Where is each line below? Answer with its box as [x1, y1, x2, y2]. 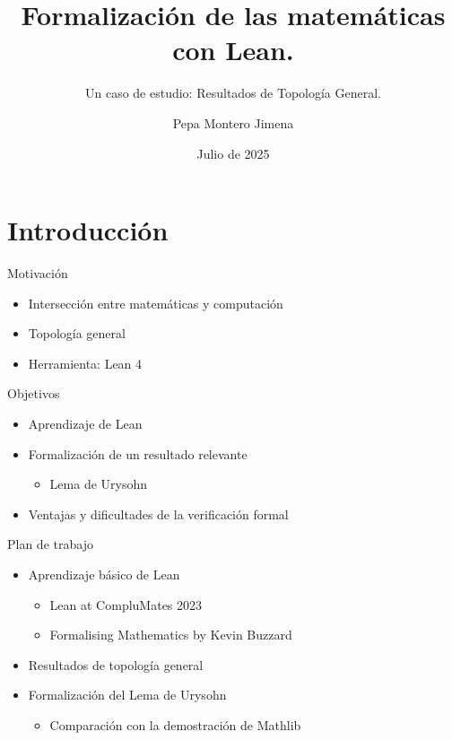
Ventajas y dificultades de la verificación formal [28, 504, 289, 523]
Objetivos [7, 384, 60, 403]
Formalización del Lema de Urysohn [28, 685, 227, 704]
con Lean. [172, 31, 294, 68]
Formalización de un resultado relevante [28, 444, 248, 463]
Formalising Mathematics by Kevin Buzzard [49, 625, 292, 644]
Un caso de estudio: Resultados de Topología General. [84, 83, 382, 102]
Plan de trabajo [7, 535, 93, 553]
